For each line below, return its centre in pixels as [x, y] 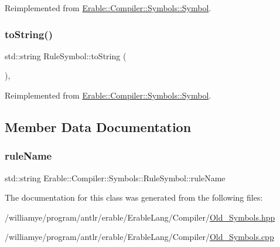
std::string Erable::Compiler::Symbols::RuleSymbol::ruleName [115, 177]
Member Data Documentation [98, 126]
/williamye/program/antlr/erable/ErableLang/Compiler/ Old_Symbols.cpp [139, 237]
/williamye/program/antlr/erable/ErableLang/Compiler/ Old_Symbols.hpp [140, 217]
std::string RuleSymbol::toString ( [66, 55]
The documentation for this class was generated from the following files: [134, 197]
